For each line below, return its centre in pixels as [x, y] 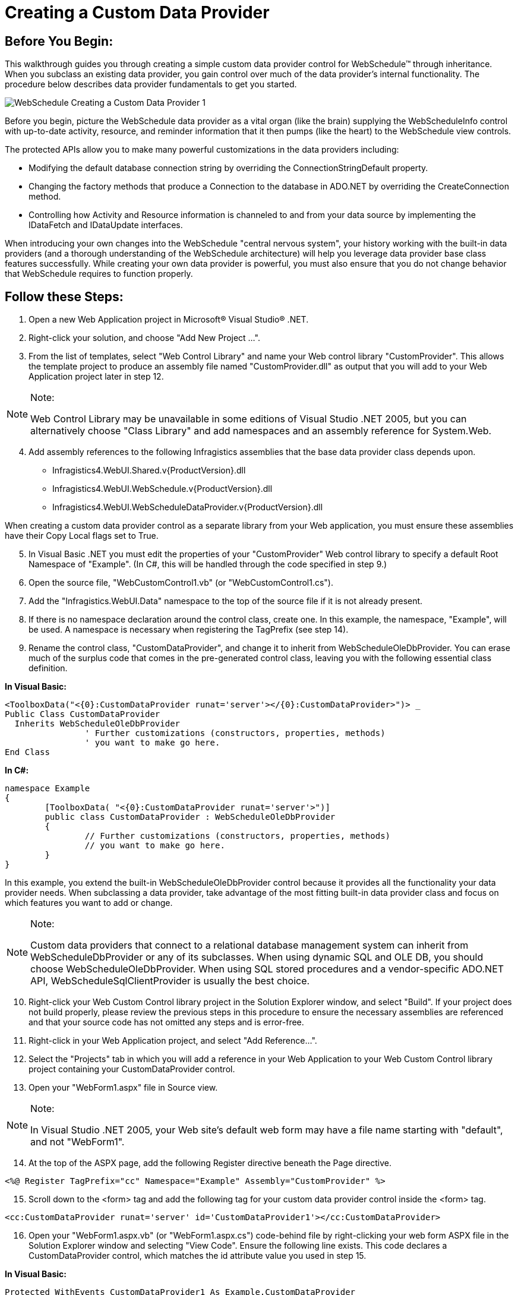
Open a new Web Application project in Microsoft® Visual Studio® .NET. [169, 320]
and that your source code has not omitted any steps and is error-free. [166, 1022]
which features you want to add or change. [89, 903]
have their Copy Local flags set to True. [82, 536]
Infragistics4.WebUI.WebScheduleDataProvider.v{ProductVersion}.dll [188, 507]
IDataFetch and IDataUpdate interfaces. [106, 225]
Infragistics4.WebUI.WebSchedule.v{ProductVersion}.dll [162, 489]
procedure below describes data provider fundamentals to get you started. [151, 84]
